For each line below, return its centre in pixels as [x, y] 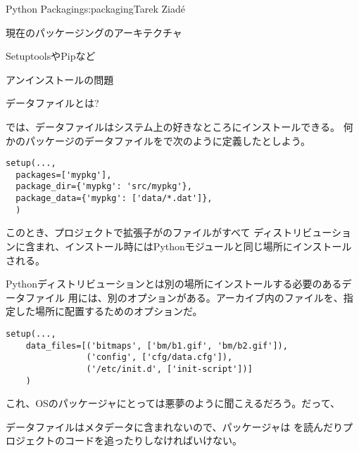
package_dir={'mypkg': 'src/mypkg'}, [104, 187]
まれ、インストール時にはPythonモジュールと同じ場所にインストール [193, 246]
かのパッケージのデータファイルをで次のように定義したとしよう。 [158, 140]
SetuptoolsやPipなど [51, 56]
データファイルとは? [52, 103]
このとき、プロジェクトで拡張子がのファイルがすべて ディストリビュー [169, 232]
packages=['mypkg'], [64, 175]
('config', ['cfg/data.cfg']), [159, 357]
